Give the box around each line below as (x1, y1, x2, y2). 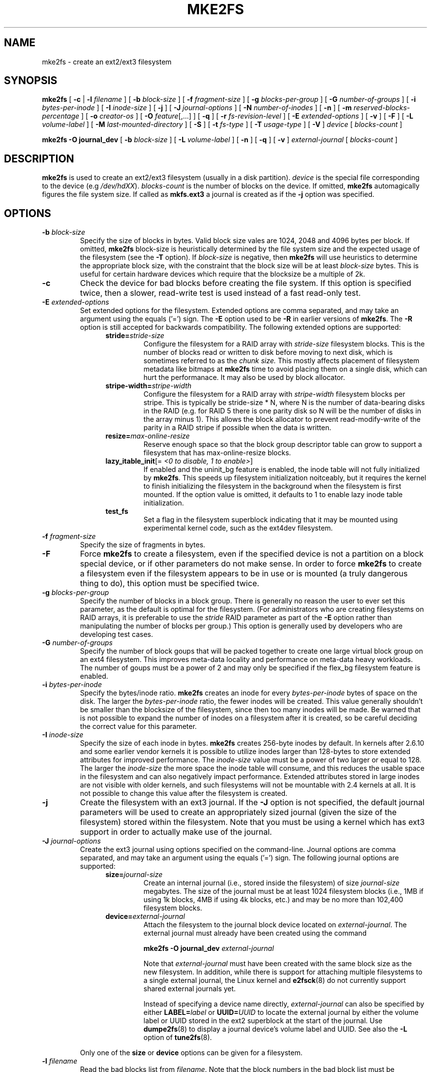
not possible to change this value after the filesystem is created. (80, 789, 288, 798)
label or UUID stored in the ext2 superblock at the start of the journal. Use (143, 1016, 383, 1025)
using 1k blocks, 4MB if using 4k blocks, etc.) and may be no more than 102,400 (143, 895, 403, 904)
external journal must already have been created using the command (143, 929, 367, 938)
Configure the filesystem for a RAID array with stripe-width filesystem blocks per (143, 390, 405, 399)
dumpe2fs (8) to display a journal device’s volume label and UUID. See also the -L (143, 1025, 407, 1034)
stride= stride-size (105, 331, 164, 340)
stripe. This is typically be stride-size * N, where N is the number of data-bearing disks (143, 398, 425, 407)
